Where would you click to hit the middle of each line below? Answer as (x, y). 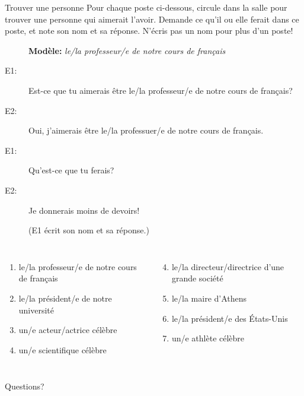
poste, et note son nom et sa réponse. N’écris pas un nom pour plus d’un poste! (149, 31)
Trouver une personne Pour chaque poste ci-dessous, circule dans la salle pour (146, 7)
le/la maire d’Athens (209, 298)
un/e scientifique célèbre (63, 349)
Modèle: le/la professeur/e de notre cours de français (127, 50)
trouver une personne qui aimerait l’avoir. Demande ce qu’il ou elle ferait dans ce (152, 19)
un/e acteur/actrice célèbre (68, 330)
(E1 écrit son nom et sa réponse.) (89, 230)
